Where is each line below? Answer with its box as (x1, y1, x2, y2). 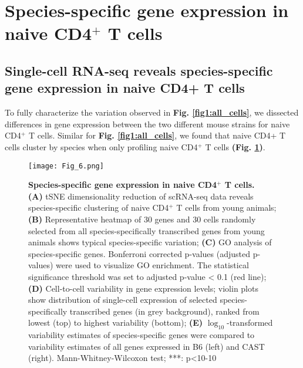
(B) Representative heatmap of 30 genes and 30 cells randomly (28, 212, 256, 225)
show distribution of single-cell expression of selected (28, 293, 217, 306)
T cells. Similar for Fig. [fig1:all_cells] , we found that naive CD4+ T (28, 129, 286, 141)
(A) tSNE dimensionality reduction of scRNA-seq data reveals (28, 190, 254, 202)
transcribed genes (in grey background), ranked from (69, 305, 260, 317)
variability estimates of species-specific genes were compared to (28, 329, 255, 341)
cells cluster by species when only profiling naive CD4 (5, 140, 198, 153)
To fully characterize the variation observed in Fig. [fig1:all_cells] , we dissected (5, 106, 299, 119)
